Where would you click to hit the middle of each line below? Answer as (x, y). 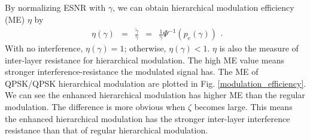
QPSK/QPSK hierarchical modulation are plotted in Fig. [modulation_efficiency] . (156, 83)
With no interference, (44, 48)
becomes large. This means (243, 107)
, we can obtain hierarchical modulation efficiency (203, 7)
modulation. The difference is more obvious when (95, 107)
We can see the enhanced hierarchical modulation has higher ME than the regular (155, 95)
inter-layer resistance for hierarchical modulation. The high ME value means (145, 60)
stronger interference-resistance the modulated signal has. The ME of (132, 71)
